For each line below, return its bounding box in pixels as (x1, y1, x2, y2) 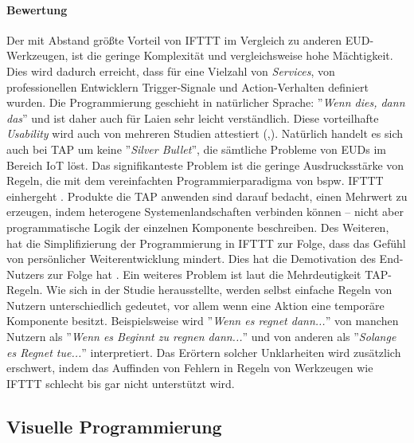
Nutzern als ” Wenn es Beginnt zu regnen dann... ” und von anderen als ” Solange (6, 328, 396, 345)
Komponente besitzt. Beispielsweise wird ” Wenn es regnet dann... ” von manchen (6, 312, 399, 329)
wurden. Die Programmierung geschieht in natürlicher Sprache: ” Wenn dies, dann (6, 94, 405, 111)
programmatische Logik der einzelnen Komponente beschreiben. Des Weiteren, (6, 218, 389, 235)
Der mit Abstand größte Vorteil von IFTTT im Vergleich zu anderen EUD (6, 31, 370, 48)
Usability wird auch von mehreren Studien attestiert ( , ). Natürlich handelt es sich (6, 125, 403, 142)
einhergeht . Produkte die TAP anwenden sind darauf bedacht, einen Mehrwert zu (6, 187, 408, 204)
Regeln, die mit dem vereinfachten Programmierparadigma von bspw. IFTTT (6, 172, 384, 189)
